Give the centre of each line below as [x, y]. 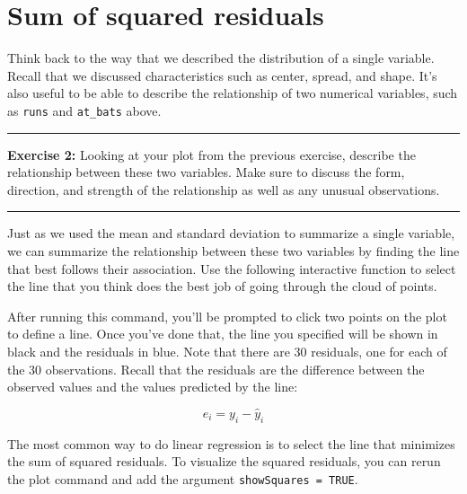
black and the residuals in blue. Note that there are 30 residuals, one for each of [227, 351]
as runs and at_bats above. [84, 110]
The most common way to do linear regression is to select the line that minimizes [231, 443]
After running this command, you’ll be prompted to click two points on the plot [227, 316]
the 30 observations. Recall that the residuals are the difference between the [216, 369]
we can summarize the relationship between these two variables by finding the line [233, 250]
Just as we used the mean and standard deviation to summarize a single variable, [231, 233]
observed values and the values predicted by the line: [153, 387]
